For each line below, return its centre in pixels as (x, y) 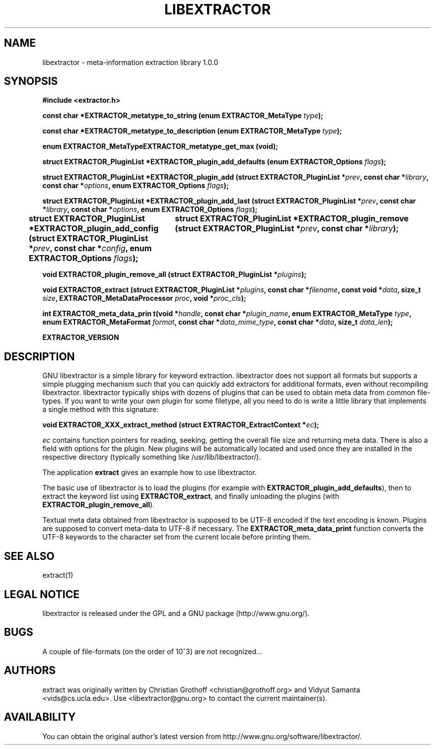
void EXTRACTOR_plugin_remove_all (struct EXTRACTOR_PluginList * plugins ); (175, 274)
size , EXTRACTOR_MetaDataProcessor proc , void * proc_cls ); (144, 298)
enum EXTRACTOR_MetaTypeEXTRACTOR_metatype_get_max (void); (160, 146)
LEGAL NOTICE (42, 594)
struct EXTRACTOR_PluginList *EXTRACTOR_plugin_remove (292, 219)
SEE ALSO (29, 556)
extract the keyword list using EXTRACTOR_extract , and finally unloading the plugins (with (191, 496)
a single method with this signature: (101, 409)
